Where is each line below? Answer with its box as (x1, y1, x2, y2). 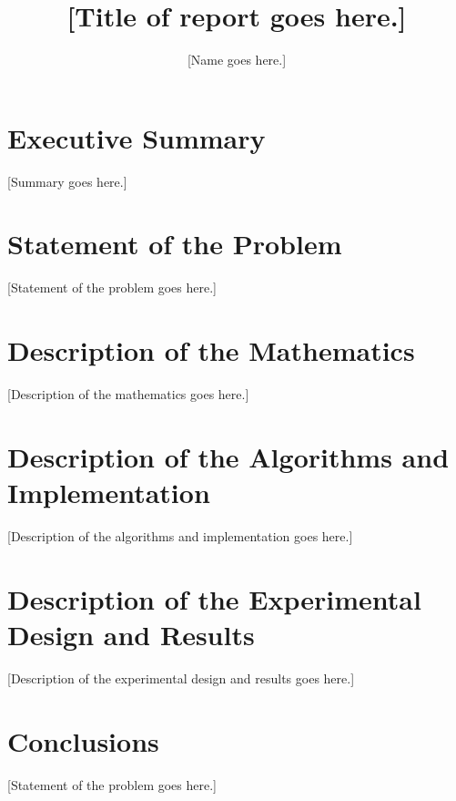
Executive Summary (7, 118, 266, 156)
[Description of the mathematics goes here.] (7, 385, 249, 404)
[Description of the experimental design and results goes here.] (7, 668, 355, 687)
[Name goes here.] (187, 50, 287, 69)
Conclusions (7, 722, 159, 759)
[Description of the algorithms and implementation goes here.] (7, 527, 353, 545)
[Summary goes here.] (7, 171, 127, 190)
